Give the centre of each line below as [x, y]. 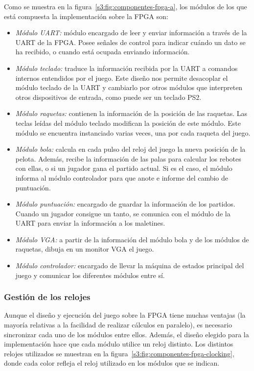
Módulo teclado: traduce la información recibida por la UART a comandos [127, 68]
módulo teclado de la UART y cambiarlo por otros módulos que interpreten [129, 87]
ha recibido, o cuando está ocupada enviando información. [103, 52]
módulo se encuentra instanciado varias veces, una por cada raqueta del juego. [133, 132]
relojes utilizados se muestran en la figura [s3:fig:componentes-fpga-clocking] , [119, 353]
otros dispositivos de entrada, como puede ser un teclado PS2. [108, 97]
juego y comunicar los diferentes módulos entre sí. [90, 275]
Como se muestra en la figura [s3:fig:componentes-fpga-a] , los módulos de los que [126, 6]
